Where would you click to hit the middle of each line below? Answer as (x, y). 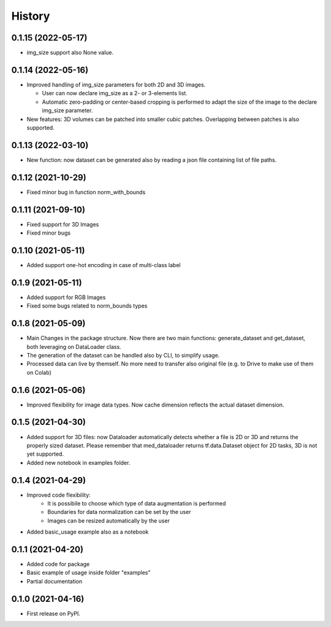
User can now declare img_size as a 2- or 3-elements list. (115, 93)
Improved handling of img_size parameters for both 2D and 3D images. (116, 84)
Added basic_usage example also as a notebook (88, 532)
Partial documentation (55, 581)
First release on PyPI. (54, 613)
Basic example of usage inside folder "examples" (89, 573)
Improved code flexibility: (59, 495)
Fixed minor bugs (49, 233)
